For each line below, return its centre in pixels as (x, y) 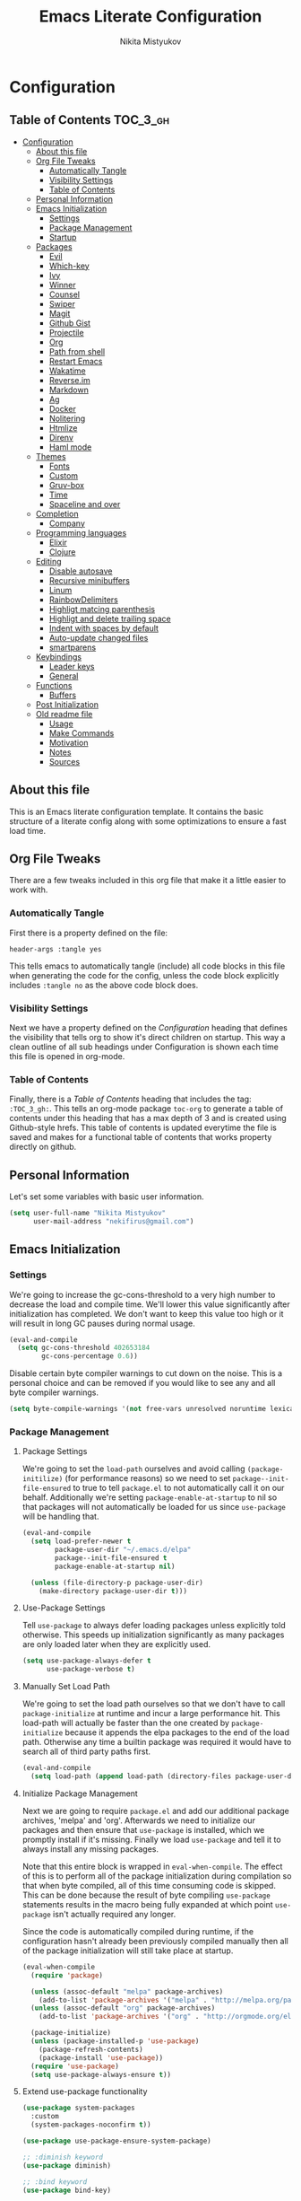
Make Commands (82, 732)
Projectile (66, 332)
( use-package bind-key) (67, 2190)
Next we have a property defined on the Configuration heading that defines (149, 1027)
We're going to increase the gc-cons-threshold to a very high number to (142, 1294)
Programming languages (81, 532)
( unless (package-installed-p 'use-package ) (115, 2041)
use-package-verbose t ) (91, 1670)
